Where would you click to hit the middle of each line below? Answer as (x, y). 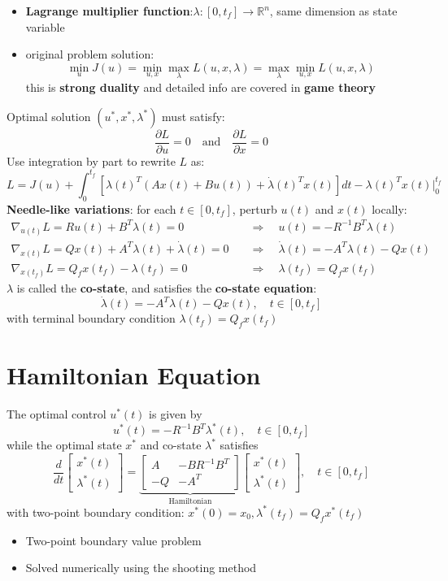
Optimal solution (49, 116)
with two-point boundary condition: (96, 512)
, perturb (254, 208)
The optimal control (57, 414)
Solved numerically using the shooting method (141, 568)
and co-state (171, 445)
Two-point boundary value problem (113, 540)
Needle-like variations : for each (91, 208)
